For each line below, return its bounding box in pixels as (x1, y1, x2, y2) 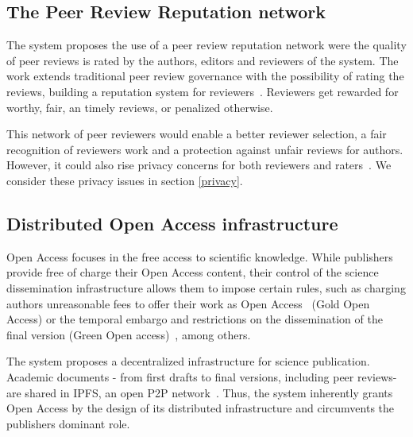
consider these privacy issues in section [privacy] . (6, 172, 243, 188)
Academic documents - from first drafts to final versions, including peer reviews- (6, 368, 397, 385)
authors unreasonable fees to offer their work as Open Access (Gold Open (6, 295, 370, 311)
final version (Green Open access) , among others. (6, 326, 251, 342)
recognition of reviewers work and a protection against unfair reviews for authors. (6, 141, 403, 157)
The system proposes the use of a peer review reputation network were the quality (6, 37, 407, 53)
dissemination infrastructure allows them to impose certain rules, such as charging (6, 279, 406, 296)
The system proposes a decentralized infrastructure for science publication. (6, 353, 370, 369)
